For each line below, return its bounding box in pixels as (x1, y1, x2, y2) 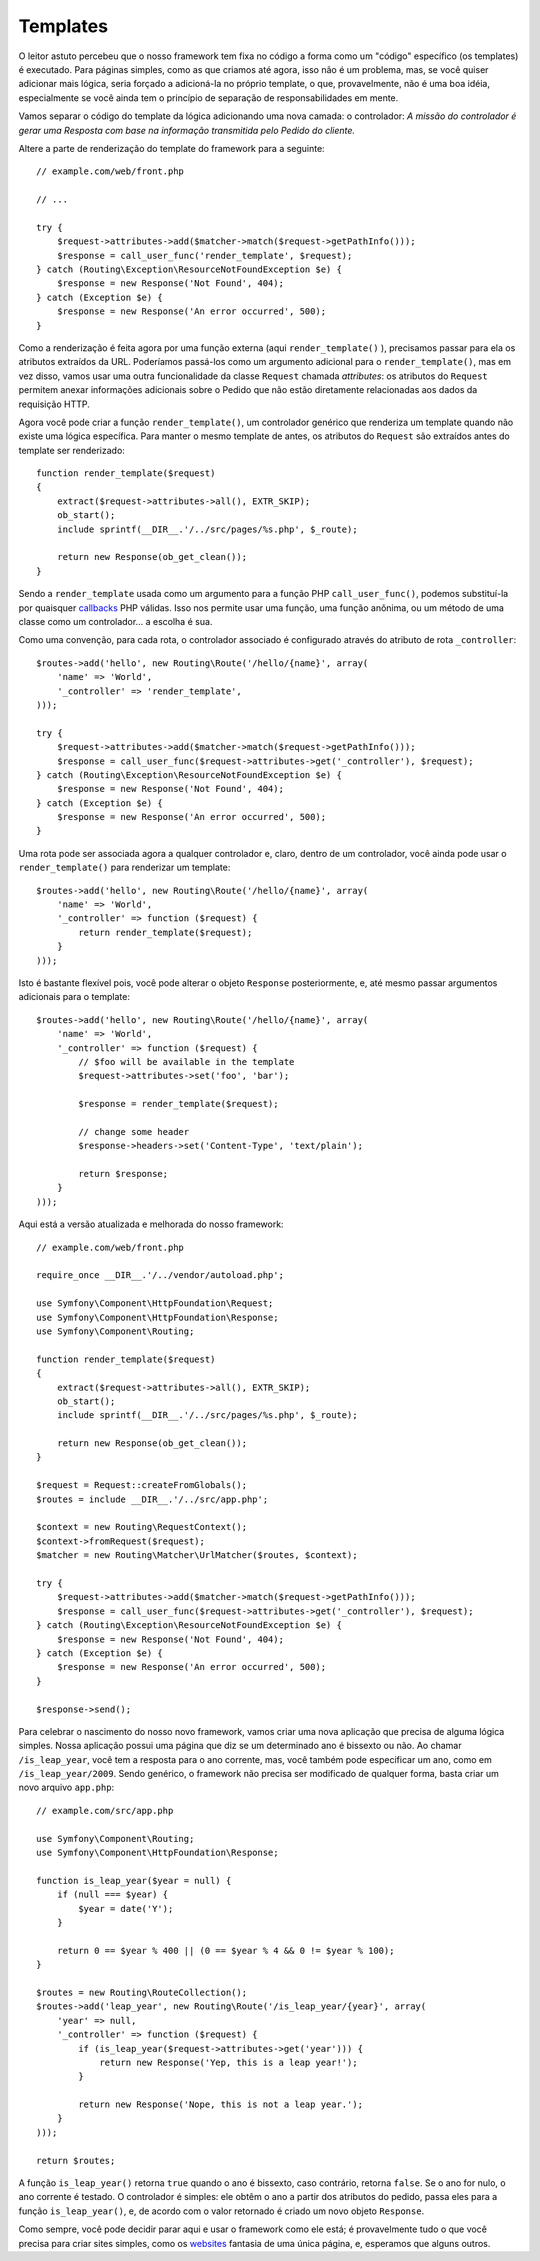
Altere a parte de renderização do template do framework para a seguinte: (18, 142, 325, 154)
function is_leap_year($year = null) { (36, 1875, 232, 1886)
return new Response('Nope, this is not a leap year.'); (78, 2099, 364, 2110)
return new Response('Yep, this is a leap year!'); (99, 2056, 359, 2068)
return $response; (78, 1168, 169, 1180)
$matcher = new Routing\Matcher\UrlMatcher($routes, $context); (36, 1550, 359, 1561)
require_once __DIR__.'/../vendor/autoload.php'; (36, 1270, 285, 1281)
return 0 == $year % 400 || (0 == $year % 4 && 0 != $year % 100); (56, 1945, 395, 1956)
